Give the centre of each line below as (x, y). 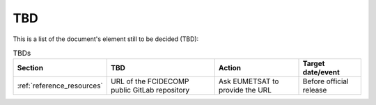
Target (314, 64)
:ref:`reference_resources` (60, 86)
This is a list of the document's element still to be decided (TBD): (106, 39)
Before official (326, 81)
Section (30, 68)
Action (230, 68)
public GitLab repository (150, 90)
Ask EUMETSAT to (249, 81)
